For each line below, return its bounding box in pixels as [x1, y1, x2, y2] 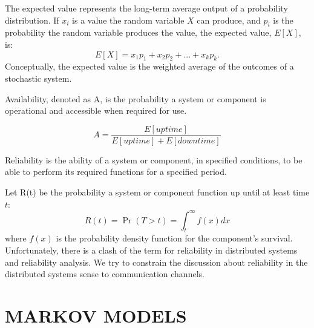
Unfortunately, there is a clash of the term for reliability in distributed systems [5, 244, 298, 257]
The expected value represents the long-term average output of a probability [5, 2, 288, 14]
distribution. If [5, 13, 59, 26]
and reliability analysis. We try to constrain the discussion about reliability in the [5, 255, 308, 268]
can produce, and [197, 13, 261, 26]
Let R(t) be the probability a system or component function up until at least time [5, 186, 310, 198]
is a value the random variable [72, 13, 185, 26]
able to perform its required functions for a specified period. [5, 165, 227, 178]
